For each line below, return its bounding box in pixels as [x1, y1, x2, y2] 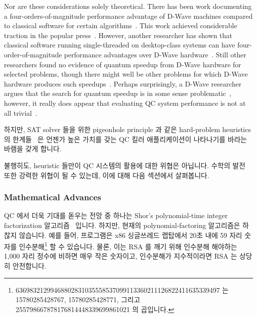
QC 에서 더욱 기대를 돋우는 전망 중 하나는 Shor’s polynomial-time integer [4, 210, 228, 221]
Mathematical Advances [4, 191, 101, 203]
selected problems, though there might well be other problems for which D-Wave [4, 69, 248, 79]
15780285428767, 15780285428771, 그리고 [15, 294, 140, 305]
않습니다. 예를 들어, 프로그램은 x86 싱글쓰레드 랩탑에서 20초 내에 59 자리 [19, 229, 242, 240]
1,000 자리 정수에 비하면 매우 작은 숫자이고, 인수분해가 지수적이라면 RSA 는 [4, 251, 237, 261]
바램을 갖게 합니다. [4, 143, 62, 154]
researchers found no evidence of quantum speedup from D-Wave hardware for [4, 59, 241, 69]
